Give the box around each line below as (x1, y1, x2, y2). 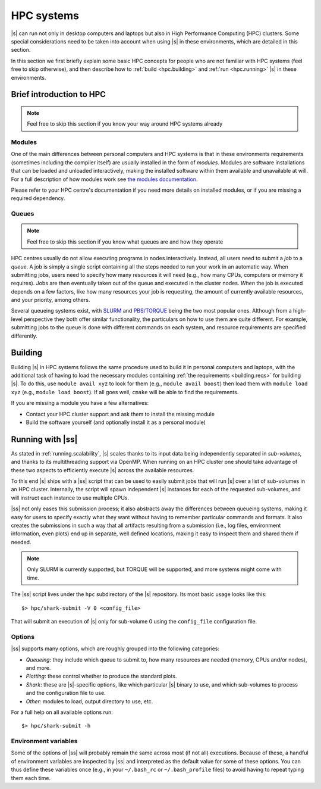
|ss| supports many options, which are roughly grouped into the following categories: (11, 645, 220, 652)
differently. (11, 332, 38, 339)
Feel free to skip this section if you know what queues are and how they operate (27, 238, 224, 245)
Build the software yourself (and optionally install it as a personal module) (26, 419, 206, 426)
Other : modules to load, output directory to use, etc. (26, 697, 153, 705)
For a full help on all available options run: (11, 709, 113, 716)
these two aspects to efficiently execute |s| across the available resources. (11, 466, 194, 473)
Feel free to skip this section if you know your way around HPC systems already (27, 120, 223, 127)
